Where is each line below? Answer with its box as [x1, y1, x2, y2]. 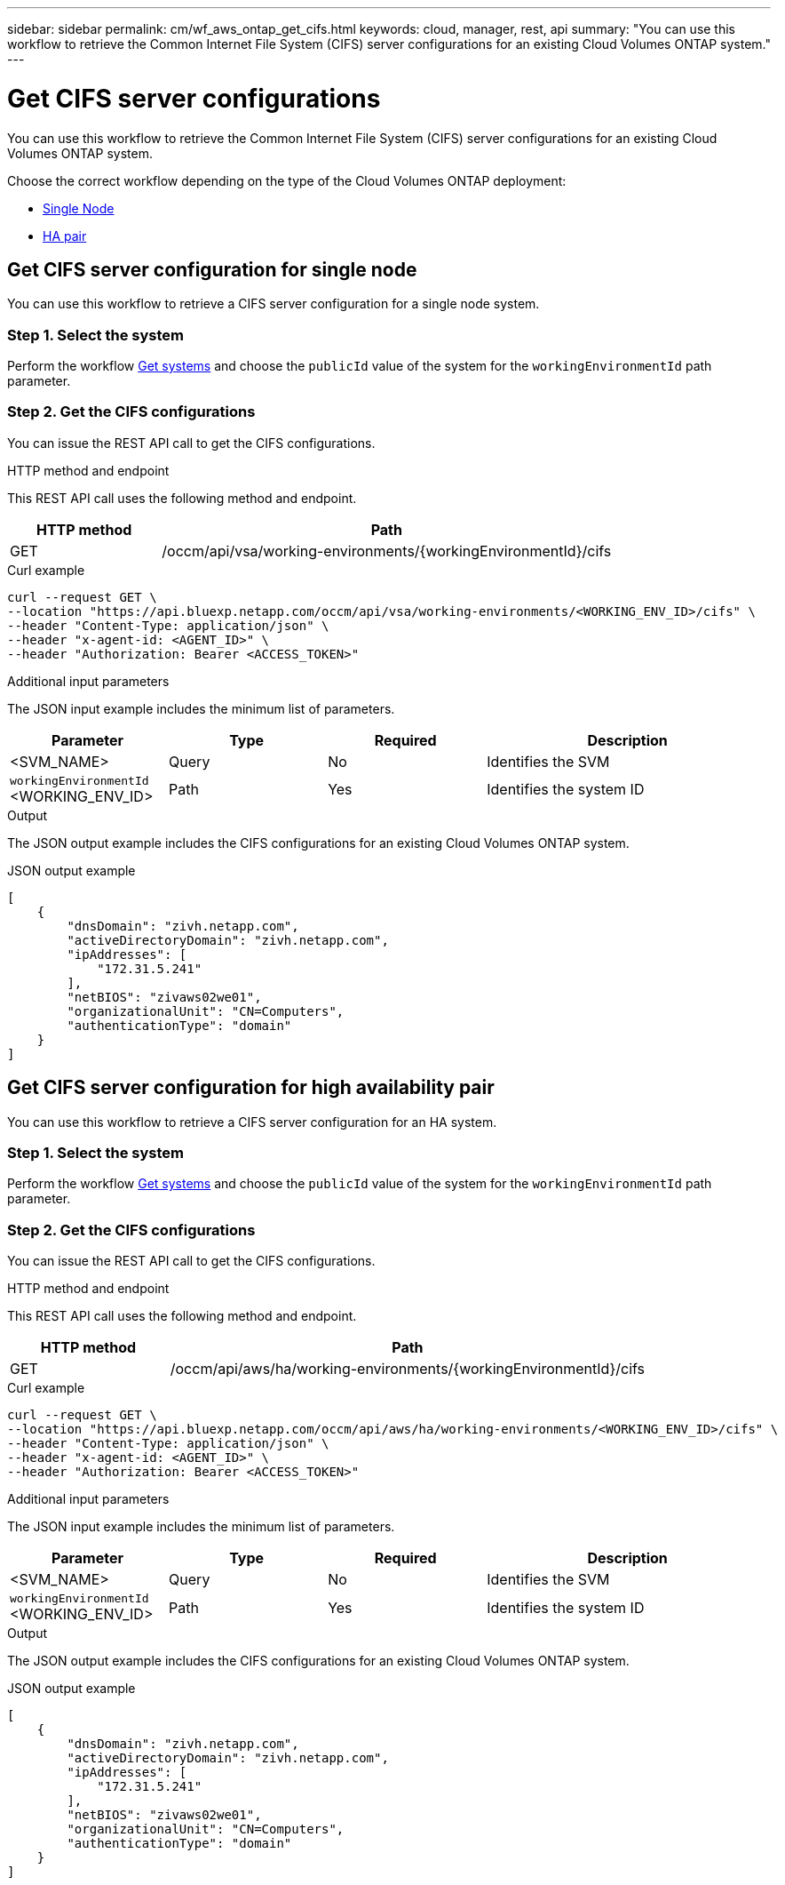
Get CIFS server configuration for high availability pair [7, 1076, 495, 1099]
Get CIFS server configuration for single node [7, 258, 417, 281]
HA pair [43, 228, 87, 244]
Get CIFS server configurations [7, 83, 381, 114]
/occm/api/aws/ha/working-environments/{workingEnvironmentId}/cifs [170, 1360, 646, 1378]
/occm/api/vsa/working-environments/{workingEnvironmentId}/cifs [162, 541, 612, 560]
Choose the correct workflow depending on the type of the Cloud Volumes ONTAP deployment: [7, 172, 567, 188]
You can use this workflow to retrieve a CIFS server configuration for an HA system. [7, 1114, 497, 1130]
